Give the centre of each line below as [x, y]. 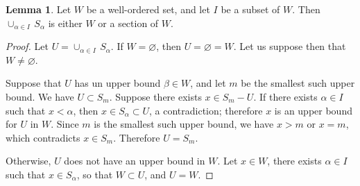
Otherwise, [28, 161]
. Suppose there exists [155, 96]
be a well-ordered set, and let [148, 9]
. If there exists [285, 96]
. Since [65, 124]
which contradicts [43, 137]
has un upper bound [118, 83]
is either [65, 23]
